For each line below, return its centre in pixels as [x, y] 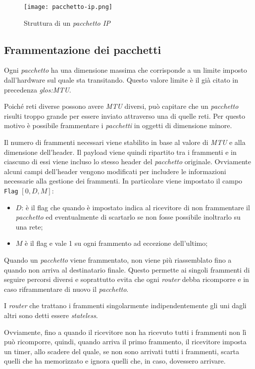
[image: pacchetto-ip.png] [68, 7]
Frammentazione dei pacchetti [83, 49]
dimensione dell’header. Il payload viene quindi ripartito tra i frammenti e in [120, 152]
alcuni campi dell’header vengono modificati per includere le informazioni [115, 171]
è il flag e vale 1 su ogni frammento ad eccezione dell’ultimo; [116, 243]
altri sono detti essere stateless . [51, 315]
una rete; [29, 226]
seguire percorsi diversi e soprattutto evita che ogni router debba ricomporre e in [127, 279]
